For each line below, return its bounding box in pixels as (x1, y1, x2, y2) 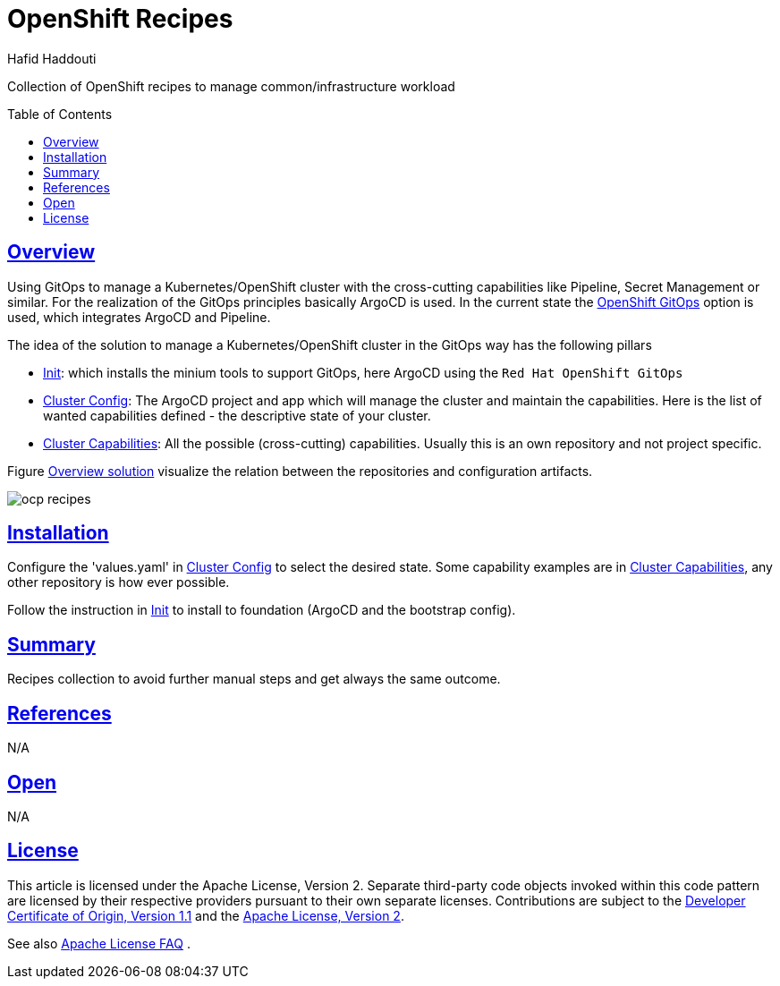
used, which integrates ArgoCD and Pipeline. (7, 309, 271, 325)
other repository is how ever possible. (7, 574, 230, 591)
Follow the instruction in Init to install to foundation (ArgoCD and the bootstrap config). (7, 602, 516, 618)
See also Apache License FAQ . (7, 935, 191, 951)
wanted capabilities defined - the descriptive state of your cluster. (43, 407, 431, 423)
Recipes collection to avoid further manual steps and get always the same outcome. (7, 671, 501, 687)
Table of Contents (7, 106, 113, 122)
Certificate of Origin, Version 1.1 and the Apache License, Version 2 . (7, 907, 404, 923)
